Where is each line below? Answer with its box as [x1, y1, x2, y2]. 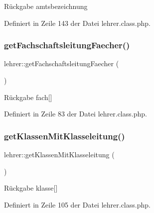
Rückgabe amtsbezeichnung [4, 1, 88, 11]
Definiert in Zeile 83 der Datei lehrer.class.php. [4, 108, 147, 119]
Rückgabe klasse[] [4, 183, 58, 193]
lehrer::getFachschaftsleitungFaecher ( [4, 58, 119, 69]
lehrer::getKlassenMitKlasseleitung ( [4, 149, 115, 159]
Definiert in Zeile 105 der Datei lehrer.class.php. [4, 199, 151, 210]
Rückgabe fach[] [4, 92, 52, 102]
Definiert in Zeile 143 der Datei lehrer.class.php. [4, 17, 151, 28]
